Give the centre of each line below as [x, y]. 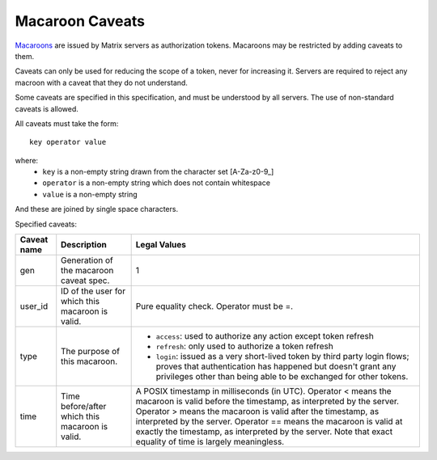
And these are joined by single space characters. [96, 209]
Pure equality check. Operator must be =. [214, 306]
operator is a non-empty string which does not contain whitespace [157, 183]
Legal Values [161, 245]
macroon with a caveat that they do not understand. [101, 82]
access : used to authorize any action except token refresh [265, 336]
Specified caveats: [46, 224]
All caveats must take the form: [67, 123]
